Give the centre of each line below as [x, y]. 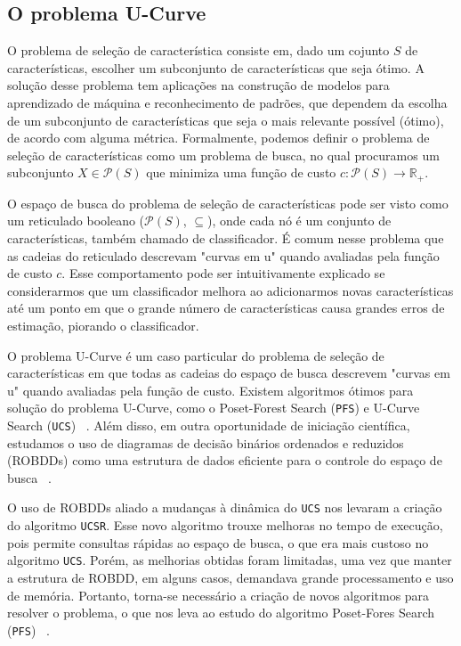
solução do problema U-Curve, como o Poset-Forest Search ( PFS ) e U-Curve [214, 408]
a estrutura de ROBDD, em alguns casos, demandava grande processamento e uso [230, 577]
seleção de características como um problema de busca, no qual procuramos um [223, 155]
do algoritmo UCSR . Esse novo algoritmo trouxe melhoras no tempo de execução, [225, 525]
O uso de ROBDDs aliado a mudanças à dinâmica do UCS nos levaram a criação [225, 507]
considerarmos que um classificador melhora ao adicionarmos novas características [230, 290]
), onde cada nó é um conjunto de [299, 221]
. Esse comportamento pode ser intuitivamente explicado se [223, 273]
